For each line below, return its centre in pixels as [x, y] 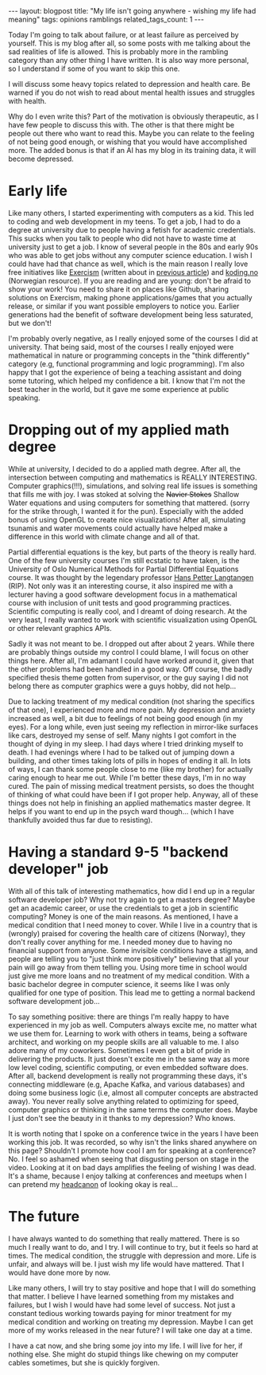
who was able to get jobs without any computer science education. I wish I [130, 255]
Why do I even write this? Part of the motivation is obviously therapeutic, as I [133, 116]
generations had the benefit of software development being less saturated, [131, 314]
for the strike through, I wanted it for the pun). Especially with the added [126, 511]
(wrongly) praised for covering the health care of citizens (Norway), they [127, 933]
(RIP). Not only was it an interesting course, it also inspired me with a [121, 586]
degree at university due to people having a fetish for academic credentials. [132, 229]
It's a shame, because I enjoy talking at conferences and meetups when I [128, 1176]
